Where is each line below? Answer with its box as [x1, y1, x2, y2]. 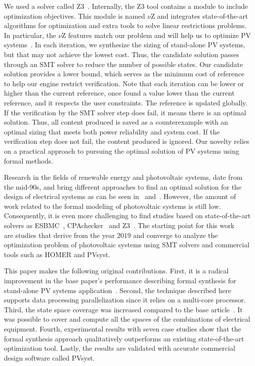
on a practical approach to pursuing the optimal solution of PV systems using [4, 145, 239, 156]
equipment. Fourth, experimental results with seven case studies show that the [4, 324, 241, 333]
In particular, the [4, 30, 56, 40]
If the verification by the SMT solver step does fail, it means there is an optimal [4, 107, 246, 117]
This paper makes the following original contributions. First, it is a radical [4, 266, 229, 276]
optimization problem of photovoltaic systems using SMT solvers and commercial [4, 239, 250, 250]
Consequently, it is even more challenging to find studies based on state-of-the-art [4, 210, 251, 221]
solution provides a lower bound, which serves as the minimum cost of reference [4, 68, 245, 79]
